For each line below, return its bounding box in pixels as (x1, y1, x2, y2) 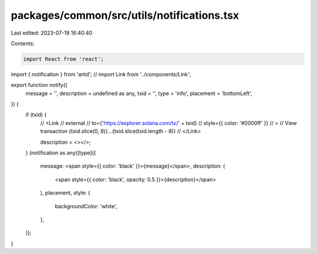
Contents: (11, 40, 35, 47)
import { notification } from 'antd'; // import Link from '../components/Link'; (11, 70, 191, 77)
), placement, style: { (40, 189, 90, 197)
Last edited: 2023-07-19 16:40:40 (11, 29, 93, 36)
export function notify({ (11, 82, 68, 89)
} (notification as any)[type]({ (25, 150, 96, 157)
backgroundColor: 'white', (55, 202, 117, 209)
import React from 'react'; (23, 56, 104, 62)
